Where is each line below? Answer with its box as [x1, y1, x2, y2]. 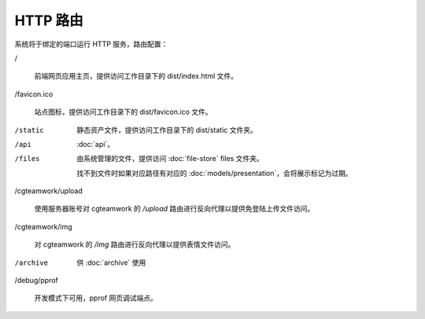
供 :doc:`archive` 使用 [76, 258, 146, 267]
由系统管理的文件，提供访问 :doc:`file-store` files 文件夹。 [76, 154, 264, 163]
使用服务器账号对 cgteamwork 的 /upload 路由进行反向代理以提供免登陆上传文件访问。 [34, 204, 315, 214]
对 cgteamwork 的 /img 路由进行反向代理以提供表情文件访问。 [34, 240, 235, 249]
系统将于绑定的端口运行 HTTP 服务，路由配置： [14, 39, 168, 49]
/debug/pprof [14, 276, 59, 285]
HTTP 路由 [14, 12, 84, 29]
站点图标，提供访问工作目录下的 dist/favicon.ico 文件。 [34, 107, 213, 117]
